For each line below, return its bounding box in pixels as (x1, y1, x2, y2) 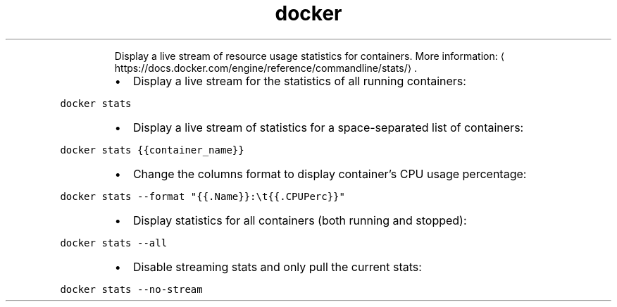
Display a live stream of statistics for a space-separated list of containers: (132, 120, 524, 134)
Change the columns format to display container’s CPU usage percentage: (132, 166, 527, 181)
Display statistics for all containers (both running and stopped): (132, 213, 467, 227)
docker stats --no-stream (60, 283, 203, 295)
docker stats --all (60, 237, 168, 249)
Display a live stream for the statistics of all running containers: (132, 73, 466, 88)
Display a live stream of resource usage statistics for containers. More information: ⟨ (114, 49, 505, 62)
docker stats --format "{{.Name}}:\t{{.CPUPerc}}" (60, 190, 345, 202)
